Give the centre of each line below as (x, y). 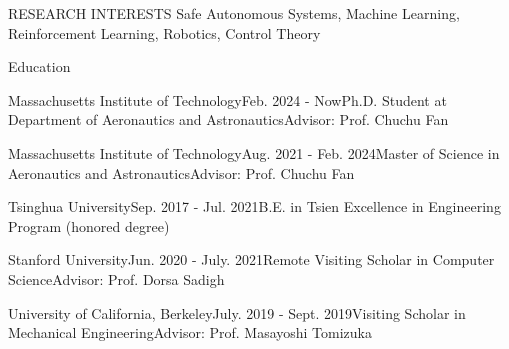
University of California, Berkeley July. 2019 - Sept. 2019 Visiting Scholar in (237, 312)
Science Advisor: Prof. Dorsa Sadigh (116, 278)
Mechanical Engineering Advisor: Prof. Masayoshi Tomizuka (190, 332)
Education (39, 66)
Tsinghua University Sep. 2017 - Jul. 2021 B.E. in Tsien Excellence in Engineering (254, 206)
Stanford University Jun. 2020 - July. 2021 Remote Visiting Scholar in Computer (251, 259)
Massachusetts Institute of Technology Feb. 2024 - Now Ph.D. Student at (227, 99)
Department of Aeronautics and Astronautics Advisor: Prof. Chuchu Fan (228, 119)
